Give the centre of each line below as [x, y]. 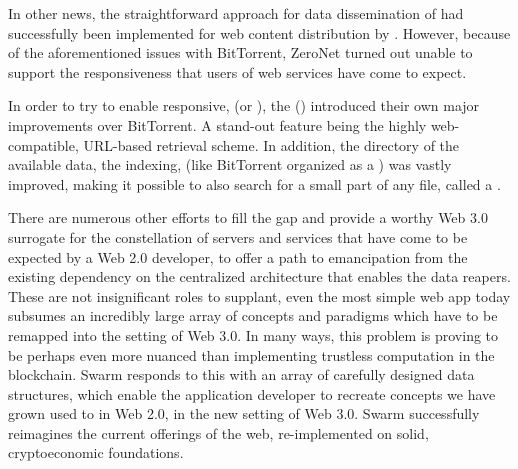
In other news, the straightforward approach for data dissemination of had [236, 13]
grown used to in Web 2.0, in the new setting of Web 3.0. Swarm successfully [244, 413]
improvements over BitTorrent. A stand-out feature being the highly [217, 124]
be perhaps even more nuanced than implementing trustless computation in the [251, 354]
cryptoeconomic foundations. [96, 452]
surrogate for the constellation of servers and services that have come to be [238, 236]
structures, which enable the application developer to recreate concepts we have [252, 393]
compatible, [43, 144]
